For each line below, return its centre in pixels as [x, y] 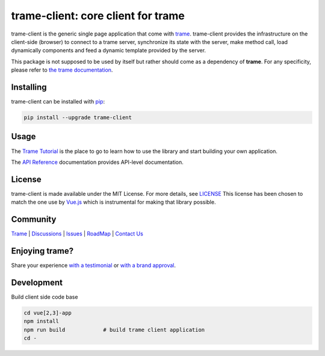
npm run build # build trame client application [114, 329]
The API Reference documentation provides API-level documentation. [97, 162]
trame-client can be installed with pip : [58, 102]
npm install [42, 321]
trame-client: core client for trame [98, 16]
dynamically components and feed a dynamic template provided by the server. [109, 51]
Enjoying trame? [42, 251]
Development [37, 282]
